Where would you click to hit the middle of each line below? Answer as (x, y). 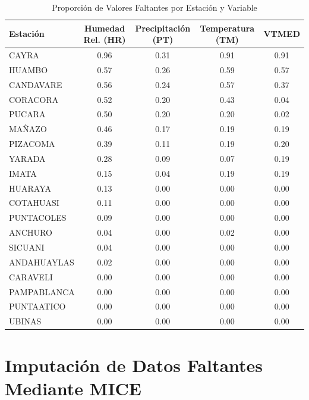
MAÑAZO (28, 129)
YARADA (27, 158)
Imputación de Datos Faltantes (134, 365)
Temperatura (227, 28)
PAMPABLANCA (42, 291)
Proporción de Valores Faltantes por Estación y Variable (154, 7)
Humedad (105, 28)
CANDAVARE (36, 84)
